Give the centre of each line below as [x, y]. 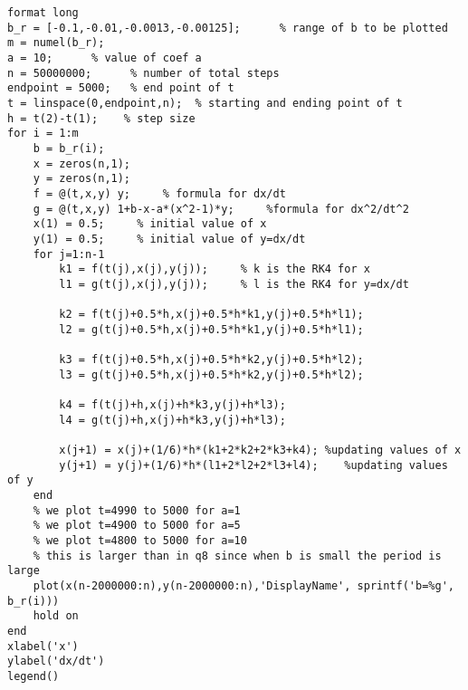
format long [43, 13]
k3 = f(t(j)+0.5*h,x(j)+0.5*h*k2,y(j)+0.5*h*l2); [211, 360]
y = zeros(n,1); [82, 179]
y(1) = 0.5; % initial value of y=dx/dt [169, 239]
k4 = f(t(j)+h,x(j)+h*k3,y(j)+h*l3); [172, 405]
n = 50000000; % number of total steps [143, 73]
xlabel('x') [43, 646]
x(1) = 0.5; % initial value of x [150, 224]
